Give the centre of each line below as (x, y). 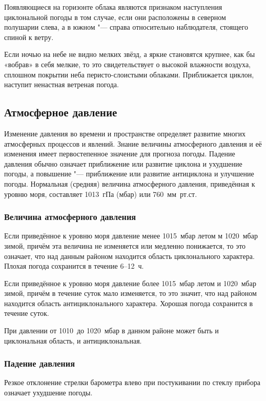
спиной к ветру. (29, 37)
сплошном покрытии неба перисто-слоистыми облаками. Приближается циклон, (129, 74)
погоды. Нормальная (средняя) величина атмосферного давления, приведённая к (130, 183)
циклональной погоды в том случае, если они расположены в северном (115, 17)
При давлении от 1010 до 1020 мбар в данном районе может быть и (111, 330)
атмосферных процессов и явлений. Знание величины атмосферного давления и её (133, 143)
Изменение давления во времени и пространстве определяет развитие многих (125, 133)
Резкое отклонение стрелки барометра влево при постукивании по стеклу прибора (132, 382)
